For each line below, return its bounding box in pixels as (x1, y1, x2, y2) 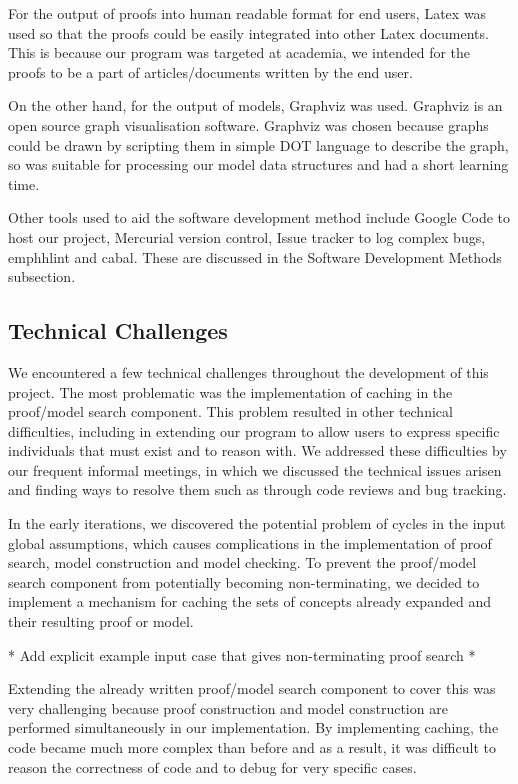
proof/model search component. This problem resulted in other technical (8, 401, 453, 422)
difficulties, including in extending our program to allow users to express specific (8, 420, 500, 441)
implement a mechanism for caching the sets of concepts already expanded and (8, 591, 491, 612)
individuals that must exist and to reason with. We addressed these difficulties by (8, 440, 507, 461)
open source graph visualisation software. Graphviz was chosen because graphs (8, 114, 489, 135)
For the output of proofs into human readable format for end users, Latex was (8, 3, 487, 23)
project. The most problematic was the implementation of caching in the (8, 381, 453, 402)
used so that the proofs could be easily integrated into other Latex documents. (8, 22, 489, 43)
